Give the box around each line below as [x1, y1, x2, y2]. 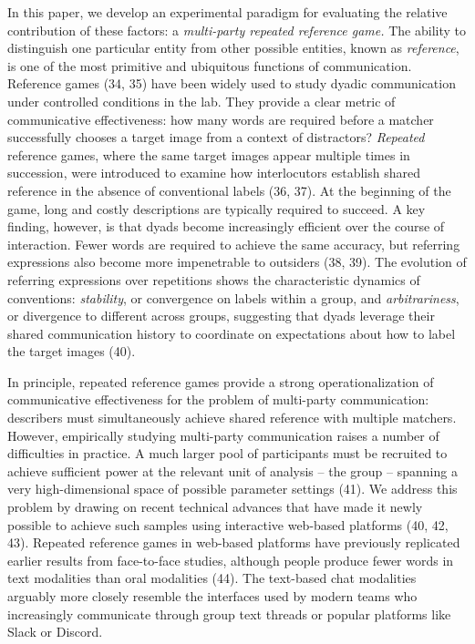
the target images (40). [7, 342, 136, 361]
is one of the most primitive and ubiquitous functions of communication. [7, 56, 412, 75]
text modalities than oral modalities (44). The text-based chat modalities [7, 568, 417, 588]
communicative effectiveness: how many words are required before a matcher [7, 109, 434, 128]
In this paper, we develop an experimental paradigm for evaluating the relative [7, 3, 448, 21]
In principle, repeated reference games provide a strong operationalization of [7, 372, 434, 391]
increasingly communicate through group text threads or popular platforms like [7, 604, 451, 623]
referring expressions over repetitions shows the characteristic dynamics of [7, 270, 420, 289]
